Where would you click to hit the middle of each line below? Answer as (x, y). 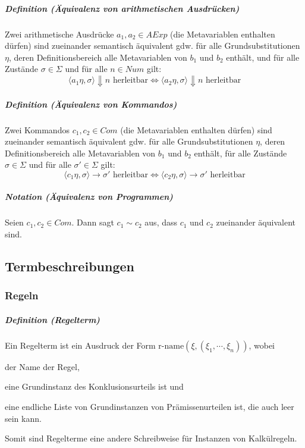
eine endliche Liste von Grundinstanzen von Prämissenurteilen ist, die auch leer (150, 406)
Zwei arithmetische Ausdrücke (59, 34)
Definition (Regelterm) (52, 319)
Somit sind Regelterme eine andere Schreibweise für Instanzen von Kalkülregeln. (151, 438)
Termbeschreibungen (70, 266)
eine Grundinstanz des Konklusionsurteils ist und (94, 386)
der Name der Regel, (42, 366)
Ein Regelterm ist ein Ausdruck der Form (80, 345)
